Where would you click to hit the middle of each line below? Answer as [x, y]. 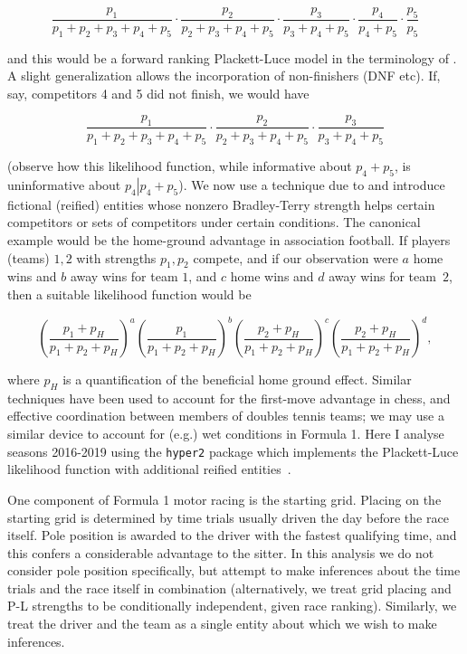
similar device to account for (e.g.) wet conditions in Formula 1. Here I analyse [226, 434]
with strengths [116, 257]
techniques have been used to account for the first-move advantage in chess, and [229, 398]
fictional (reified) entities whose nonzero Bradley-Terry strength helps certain [221, 204]
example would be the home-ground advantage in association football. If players [229, 240]
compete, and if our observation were [295, 257]
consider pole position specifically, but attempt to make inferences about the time [234, 570]
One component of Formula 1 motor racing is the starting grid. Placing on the [224, 499]
